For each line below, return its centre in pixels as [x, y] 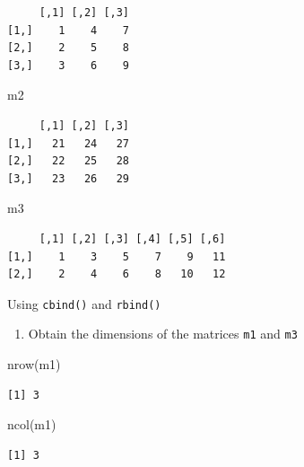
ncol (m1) [32, 424]
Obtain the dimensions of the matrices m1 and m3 [163, 334]
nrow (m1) [34, 364]
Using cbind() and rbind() [84, 303]
